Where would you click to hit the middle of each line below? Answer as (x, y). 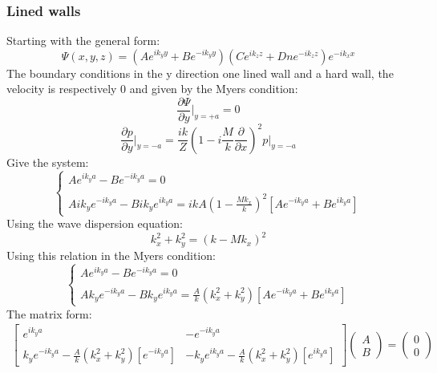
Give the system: (48, 162)
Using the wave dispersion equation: (95, 223)
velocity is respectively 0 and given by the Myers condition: (152, 89)
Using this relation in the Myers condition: (111, 255)
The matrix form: (49, 313)
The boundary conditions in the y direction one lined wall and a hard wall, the (200, 73)
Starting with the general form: (83, 41)
